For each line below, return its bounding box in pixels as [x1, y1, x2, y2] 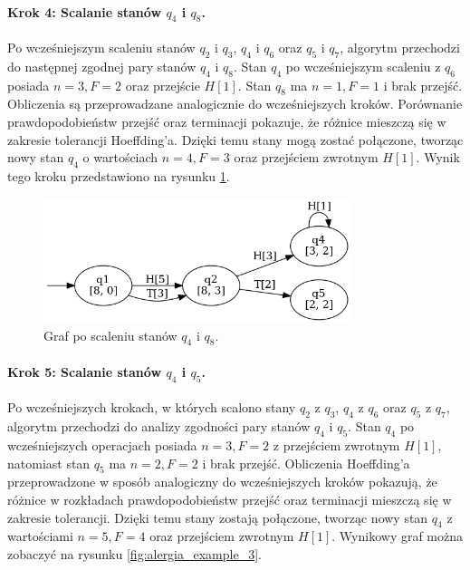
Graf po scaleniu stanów [43, 325, 177, 344]
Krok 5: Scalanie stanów [7, 362, 162, 381]
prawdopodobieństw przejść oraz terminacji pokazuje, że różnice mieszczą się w [7, 111, 446, 130]
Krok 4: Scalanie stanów [7, 2, 162, 21]
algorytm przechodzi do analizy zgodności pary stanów [7, 417, 311, 436]
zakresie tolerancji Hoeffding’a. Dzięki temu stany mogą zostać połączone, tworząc [7, 130, 464, 149]
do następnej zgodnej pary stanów [7, 56, 197, 75]
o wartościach [82, 148, 158, 167]
